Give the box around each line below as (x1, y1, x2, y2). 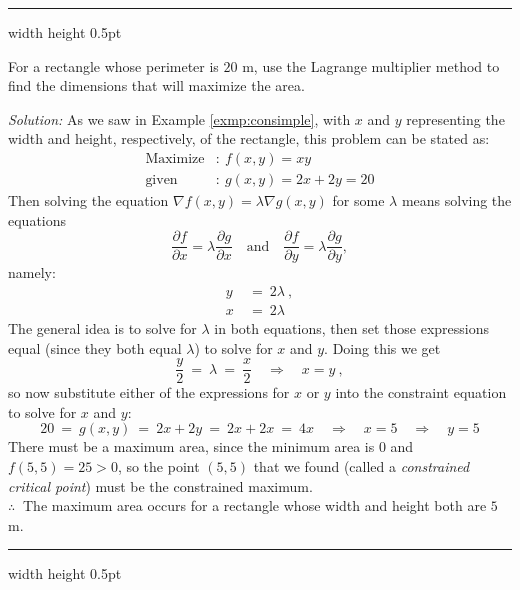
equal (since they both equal (8, 337, 182, 358)
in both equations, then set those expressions (214, 317, 489, 338)
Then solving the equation (8, 190, 169, 211)
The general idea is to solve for (8, 317, 197, 338)
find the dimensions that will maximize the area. (8, 75, 305, 96)
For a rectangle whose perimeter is (8, 55, 219, 76)
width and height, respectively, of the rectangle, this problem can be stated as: (8, 128, 490, 149)
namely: (8, 262, 56, 283)
